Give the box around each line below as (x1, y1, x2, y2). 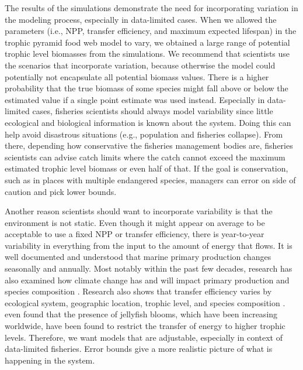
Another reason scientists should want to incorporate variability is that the (5, 205, 273, 217)
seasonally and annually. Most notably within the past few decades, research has (5, 262, 292, 275)
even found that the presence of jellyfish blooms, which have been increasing (5, 308, 278, 320)
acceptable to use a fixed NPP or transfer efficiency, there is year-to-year (5, 228, 264, 240)
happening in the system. (5, 354, 95, 366)
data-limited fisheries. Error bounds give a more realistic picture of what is (5, 342, 273, 355)
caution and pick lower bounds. (5, 185, 117, 197)
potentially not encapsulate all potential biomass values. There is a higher (5, 70, 269, 83)
